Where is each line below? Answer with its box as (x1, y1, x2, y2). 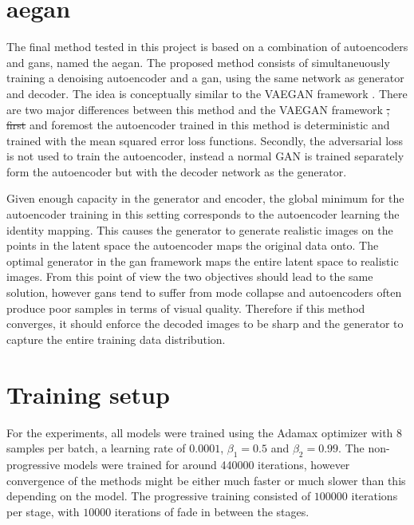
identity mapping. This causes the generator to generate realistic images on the (6, 221, 393, 238)
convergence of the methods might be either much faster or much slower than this (6, 472, 406, 488)
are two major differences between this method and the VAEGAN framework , (6, 101, 390, 117)
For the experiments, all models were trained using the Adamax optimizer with (6, 424, 393, 440)
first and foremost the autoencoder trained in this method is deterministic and (6, 116, 390, 133)
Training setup (6, 377, 170, 410)
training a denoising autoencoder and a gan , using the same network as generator (6, 69, 404, 86)
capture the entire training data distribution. (6, 330, 226, 347)
